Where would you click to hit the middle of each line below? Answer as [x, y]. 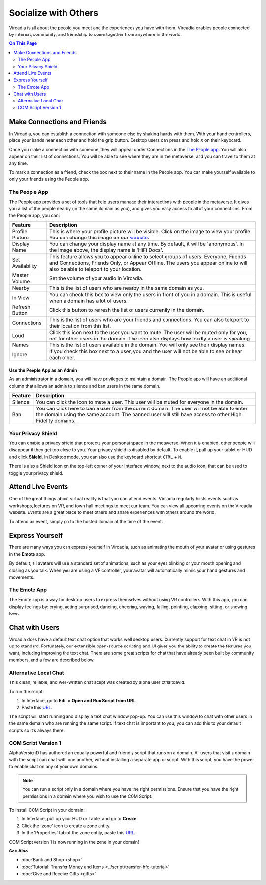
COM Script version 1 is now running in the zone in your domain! [74, 842]
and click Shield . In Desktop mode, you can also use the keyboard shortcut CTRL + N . [96, 457]
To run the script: [27, 691]
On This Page [23, 43]
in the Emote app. [27, 554]
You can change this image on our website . [100, 238]
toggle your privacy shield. [36, 473]
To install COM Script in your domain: [47, 810]
